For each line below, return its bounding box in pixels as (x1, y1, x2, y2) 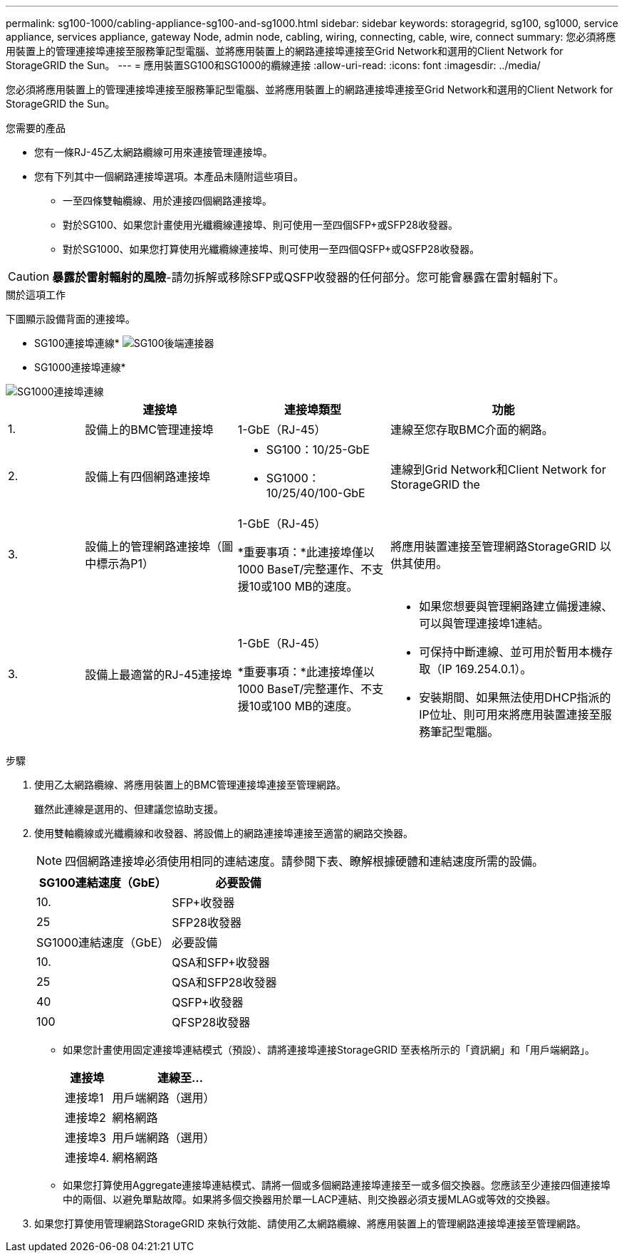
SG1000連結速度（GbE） (36, 935, 170, 950)
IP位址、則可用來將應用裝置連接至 (419, 707, 600, 722)
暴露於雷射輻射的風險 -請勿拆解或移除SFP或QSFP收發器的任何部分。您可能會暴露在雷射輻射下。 (52, 270, 565, 284)
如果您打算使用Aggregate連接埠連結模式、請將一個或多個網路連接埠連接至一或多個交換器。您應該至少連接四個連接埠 (63, 1179, 611, 1191)
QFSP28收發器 (172, 1015, 251, 1029)
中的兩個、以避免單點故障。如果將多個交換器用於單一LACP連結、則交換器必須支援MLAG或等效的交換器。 (63, 1193, 556, 1205)
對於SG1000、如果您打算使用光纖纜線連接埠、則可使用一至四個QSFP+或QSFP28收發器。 (63, 243, 480, 255)
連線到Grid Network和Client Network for (390, 462, 606, 477)
